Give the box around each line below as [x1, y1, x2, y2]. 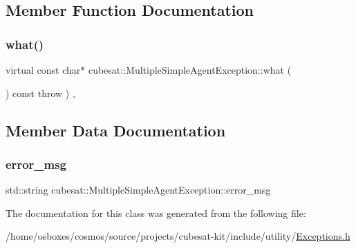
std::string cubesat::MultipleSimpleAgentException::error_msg [6, 183, 271, 197]
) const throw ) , [6, 85, 75, 100]
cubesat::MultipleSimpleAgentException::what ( [88, 63, 292, 76]
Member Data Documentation [6, 119, 226, 141]
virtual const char [6, 63, 81, 76]
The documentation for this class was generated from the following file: [6, 205, 306, 220]
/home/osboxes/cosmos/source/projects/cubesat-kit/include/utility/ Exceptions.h [6, 229, 350, 243]
